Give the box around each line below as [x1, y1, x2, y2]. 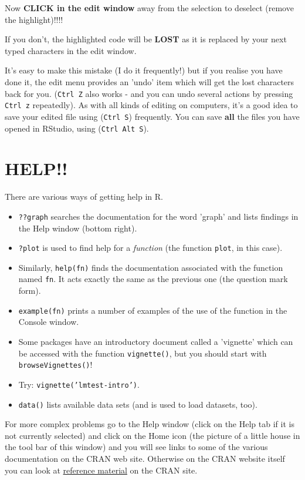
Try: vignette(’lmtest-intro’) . [18, 378, 140, 390]
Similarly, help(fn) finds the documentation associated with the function [18, 261, 283, 273]
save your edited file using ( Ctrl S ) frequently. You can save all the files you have [5, 110, 300, 122]
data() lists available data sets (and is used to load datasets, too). [18, 398, 257, 410]
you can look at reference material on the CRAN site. [5, 464, 198, 476]
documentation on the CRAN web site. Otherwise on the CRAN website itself [5, 452, 285, 464]
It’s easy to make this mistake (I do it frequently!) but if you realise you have [5, 64, 283, 76]
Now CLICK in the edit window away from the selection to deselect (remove [5, 2, 294, 14]
